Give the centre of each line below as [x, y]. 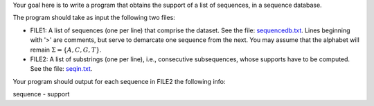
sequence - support [41, 94]
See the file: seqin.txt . [61, 69]
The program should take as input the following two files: [94, 18]
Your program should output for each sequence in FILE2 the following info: [119, 81]
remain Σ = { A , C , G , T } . [66, 50]
